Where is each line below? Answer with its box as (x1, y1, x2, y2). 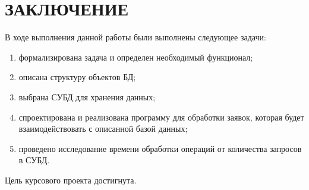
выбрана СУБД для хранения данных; (18, 90, 156, 103)
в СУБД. (18, 154, 50, 166)
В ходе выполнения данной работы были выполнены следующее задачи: (5, 31, 266, 43)
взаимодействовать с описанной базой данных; (18, 122, 188, 135)
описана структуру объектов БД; (18, 71, 136, 83)
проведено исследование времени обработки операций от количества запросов (18, 142, 302, 154)
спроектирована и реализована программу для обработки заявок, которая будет (18, 110, 304, 123)
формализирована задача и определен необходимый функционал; (18, 50, 253, 63)
